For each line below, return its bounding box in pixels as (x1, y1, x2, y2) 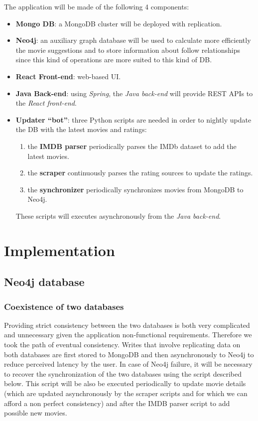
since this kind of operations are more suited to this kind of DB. (15, 54, 212, 65)
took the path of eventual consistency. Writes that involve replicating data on (4, 339, 241, 350)
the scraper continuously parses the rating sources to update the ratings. (27, 167, 253, 178)
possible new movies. (4, 408, 67, 418)
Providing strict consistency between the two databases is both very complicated (4, 319, 250, 330)
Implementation (4, 240, 115, 260)
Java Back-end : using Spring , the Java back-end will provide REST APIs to (15, 88, 253, 98)
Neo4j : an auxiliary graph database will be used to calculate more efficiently (15, 35, 251, 45)
